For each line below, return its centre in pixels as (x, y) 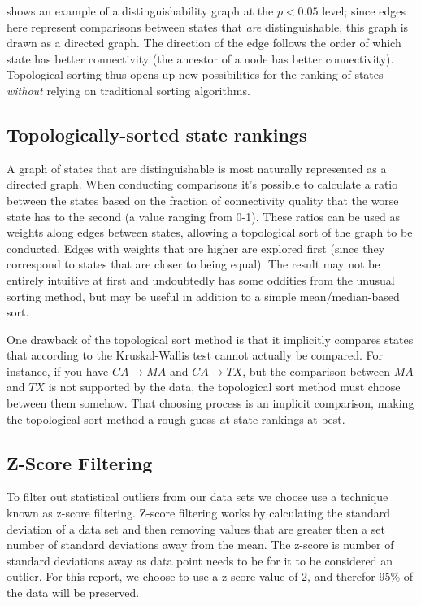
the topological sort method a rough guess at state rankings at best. (176, 419)
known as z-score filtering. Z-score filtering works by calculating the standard (198, 513)
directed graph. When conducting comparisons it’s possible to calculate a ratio (202, 184)
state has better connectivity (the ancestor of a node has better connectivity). (200, 58)
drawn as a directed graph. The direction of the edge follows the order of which (204, 43)
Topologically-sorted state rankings (157, 134)
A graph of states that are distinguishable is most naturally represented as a (197, 168)
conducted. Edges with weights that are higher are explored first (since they (196, 248)
